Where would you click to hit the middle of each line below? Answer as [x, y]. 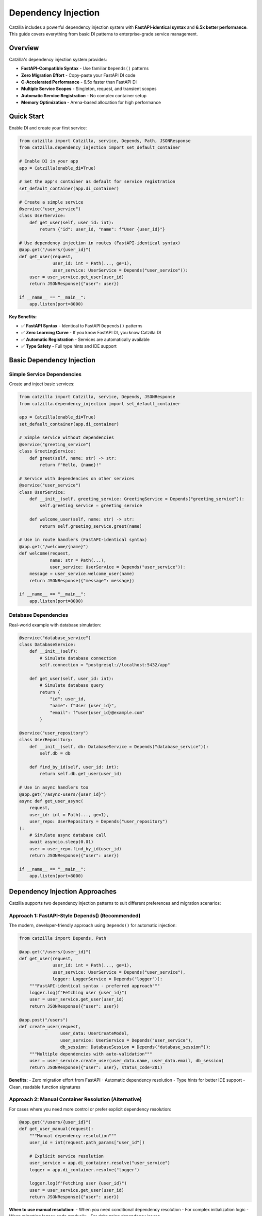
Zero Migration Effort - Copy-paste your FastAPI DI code [78, 75]
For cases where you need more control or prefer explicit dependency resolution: [90, 1109]
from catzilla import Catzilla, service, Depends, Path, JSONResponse [105, 141]
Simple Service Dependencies [45, 374]
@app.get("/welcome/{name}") [54, 546]
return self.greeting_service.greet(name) [91, 526]
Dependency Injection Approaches [63, 891]
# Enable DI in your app [49, 161]
